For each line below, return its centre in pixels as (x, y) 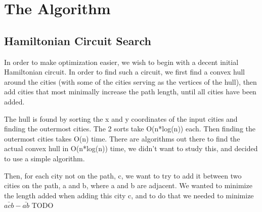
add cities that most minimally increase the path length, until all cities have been (130, 92)
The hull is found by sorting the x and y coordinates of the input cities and (121, 118)
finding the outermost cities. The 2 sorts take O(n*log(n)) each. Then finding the (130, 129)
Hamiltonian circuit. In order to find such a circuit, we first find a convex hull (124, 72)
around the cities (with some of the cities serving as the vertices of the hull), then (130, 81)
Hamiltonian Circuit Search (78, 40)
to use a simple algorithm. (45, 158)
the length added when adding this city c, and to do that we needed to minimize (129, 195)
